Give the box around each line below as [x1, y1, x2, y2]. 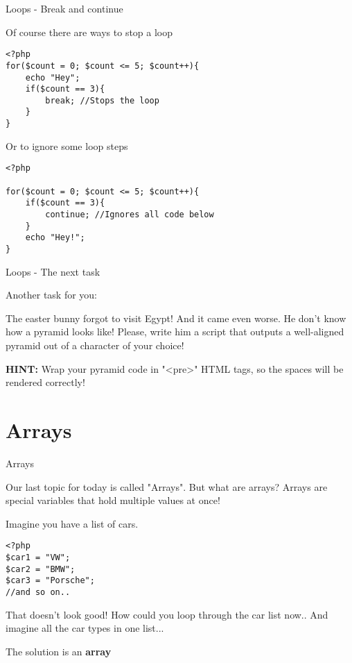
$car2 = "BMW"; [6, 564, 76, 574]
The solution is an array [6, 644, 112, 658]
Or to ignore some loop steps [6, 138, 128, 153]
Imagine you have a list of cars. [6, 516, 139, 530]
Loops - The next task [6, 264, 100, 278]
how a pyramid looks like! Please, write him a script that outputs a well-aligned [6, 324, 344, 339]
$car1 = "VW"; [6, 552, 71, 562]
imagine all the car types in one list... [6, 621, 164, 635]
